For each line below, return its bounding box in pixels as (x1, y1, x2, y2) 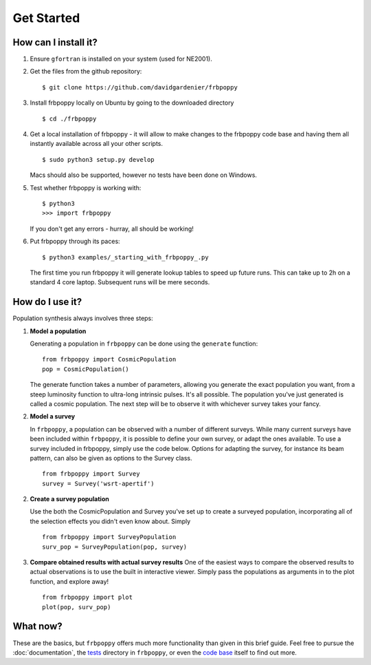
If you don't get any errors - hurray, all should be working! (30, 224, 194, 233)
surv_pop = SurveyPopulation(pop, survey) (42, 542, 188, 551)
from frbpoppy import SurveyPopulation (42, 534, 177, 541)
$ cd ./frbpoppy (42, 114, 97, 123)
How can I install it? (12, 36, 98, 48)
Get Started (12, 10, 80, 25)
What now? (12, 620, 63, 633)
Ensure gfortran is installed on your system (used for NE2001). (30, 55, 212, 63)
